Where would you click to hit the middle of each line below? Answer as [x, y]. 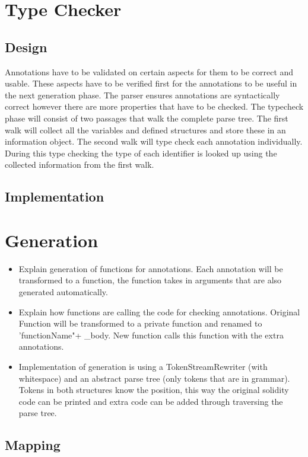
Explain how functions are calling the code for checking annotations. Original [159, 311]
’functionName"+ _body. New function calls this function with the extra [151, 335]
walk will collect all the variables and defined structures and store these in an [145, 130]
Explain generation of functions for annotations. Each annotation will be [151, 268]
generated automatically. [63, 292]
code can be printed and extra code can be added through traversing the [151, 401]
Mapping [33, 445]
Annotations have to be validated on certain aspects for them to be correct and [149, 71]
